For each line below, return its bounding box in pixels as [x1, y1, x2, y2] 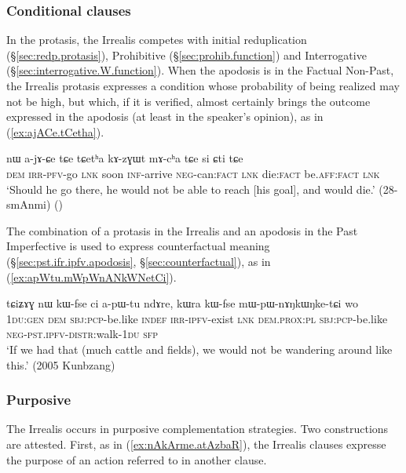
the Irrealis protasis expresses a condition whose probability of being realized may [6, 78, 400, 93]
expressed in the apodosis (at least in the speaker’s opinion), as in [6, 108, 324, 125]
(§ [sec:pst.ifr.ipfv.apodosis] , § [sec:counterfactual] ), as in [6, 253, 271, 269]
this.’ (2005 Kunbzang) [6, 356, 115, 373]
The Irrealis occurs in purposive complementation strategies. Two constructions [6, 420, 389, 437]
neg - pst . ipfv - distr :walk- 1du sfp [6, 326, 159, 342]
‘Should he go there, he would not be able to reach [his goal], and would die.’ [6, 180, 375, 197]
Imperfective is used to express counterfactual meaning [6, 238, 270, 254]
